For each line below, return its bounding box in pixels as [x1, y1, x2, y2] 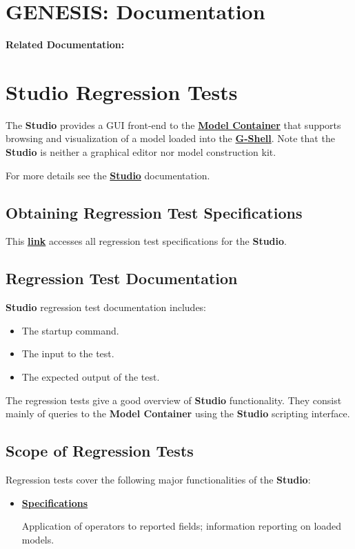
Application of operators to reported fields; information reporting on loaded [21, 519, 342, 533]
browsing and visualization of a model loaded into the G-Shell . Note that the [6, 131, 335, 146]
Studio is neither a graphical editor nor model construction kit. [6, 145, 276, 159]
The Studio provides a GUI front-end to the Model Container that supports [6, 117, 341, 132]
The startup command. [21, 323, 119, 337]
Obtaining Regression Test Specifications [6, 201, 303, 223]
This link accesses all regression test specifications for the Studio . [6, 234, 287, 248]
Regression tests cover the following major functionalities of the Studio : [6, 472, 311, 486]
